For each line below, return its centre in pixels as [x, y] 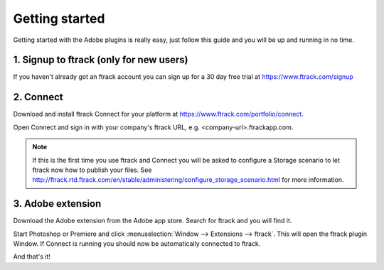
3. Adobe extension [57, 204]
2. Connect [38, 97]
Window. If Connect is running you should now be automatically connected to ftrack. [137, 244]
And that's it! [32, 256]
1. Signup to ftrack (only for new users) [101, 60]
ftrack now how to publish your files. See [92, 170]
